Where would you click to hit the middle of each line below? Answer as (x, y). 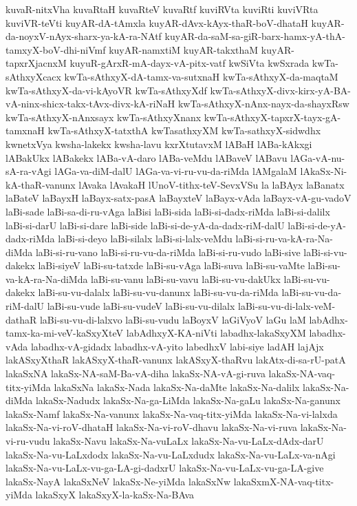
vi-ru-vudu (28, 441)
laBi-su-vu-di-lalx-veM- (287, 306)
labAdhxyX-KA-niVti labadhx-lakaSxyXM (216, 333)
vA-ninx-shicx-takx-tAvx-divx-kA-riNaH (90, 104)
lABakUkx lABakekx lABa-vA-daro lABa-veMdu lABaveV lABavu (147, 157)
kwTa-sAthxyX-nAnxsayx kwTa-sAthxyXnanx (104, 117)
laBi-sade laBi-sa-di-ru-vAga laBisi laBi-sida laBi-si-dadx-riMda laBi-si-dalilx (168, 211)
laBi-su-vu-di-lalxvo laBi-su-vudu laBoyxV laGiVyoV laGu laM (173, 319)
